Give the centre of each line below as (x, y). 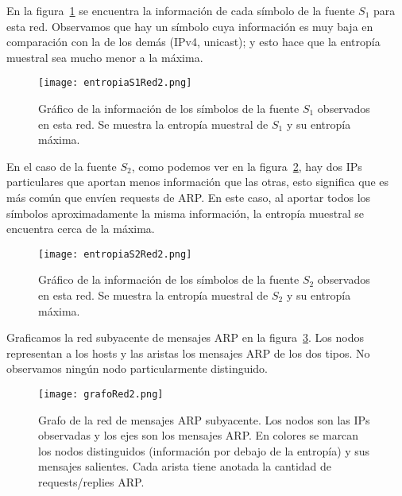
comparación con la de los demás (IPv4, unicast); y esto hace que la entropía (193, 42)
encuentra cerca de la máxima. (81, 229)
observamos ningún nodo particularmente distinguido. (137, 368)
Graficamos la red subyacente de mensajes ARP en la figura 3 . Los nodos (186, 337)
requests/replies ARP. (91, 482)
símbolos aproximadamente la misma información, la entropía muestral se (186, 213)
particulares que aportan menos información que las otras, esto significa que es (197, 182)
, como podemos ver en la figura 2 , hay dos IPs (247, 166)
